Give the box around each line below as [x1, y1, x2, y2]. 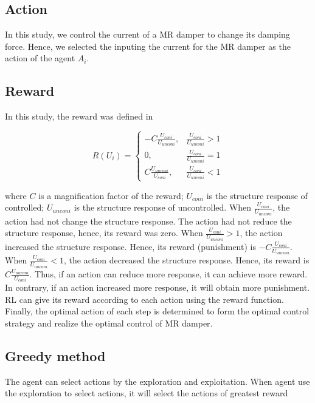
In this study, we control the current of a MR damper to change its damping [5, 28, 290, 41]
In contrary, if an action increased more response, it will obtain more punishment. [5, 281, 310, 294]
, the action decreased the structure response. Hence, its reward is [64, 254, 310, 266]
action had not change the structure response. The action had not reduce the [5, 214, 292, 227]
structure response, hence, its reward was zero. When [5, 226, 203, 239]
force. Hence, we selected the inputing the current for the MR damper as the [5, 39, 291, 52]
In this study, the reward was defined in [5, 110, 153, 123]
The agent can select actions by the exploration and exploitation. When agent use [5, 374, 310, 387]
